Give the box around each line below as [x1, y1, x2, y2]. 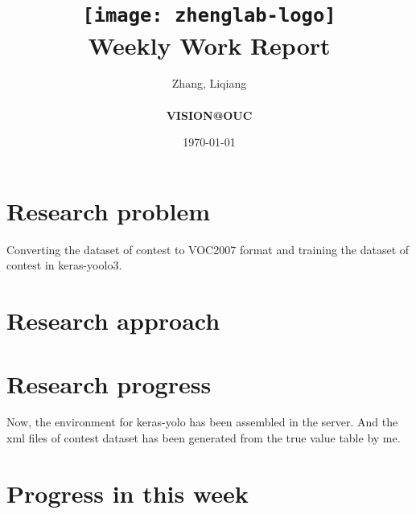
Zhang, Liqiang [171, 75, 247, 92]
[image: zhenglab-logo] [82, 4, 336, 27]
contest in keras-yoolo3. [6, 257, 122, 273]
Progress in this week [6, 476, 249, 509]
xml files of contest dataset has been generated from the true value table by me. [6, 430, 401, 446]
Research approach [6, 304, 220, 337]
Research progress [6, 367, 212, 400]
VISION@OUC [166, 106, 253, 123]
